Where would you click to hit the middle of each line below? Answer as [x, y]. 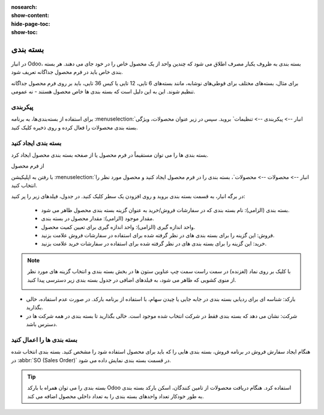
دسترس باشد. [42, 324]
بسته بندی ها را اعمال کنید [44, 339]
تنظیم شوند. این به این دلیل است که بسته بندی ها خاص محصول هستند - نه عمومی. [103, 92]
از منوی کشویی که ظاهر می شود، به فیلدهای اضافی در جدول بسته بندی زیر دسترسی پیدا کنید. [132, 280]
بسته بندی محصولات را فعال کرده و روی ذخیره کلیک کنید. [74, 127]
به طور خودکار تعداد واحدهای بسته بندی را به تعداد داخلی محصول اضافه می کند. [115, 396]
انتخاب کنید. [24, 186]
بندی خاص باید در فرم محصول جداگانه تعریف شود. [67, 72]
